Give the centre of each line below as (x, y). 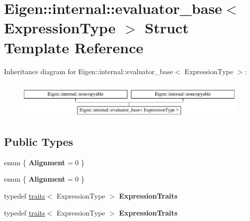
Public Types (39, 142)
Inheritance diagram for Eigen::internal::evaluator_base (89, 71)
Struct (167, 28)
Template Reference (74, 47)
